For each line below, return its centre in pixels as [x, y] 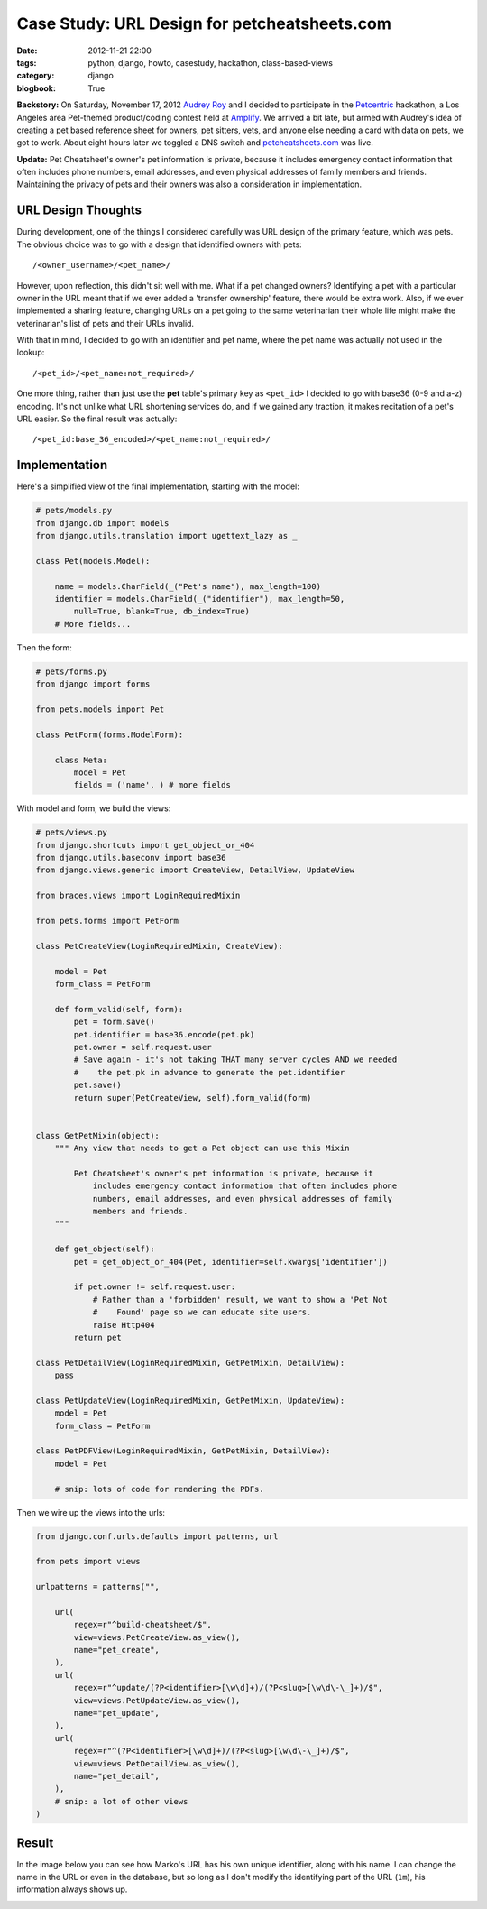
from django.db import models [102, 523]
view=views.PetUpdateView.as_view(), [157, 1700]
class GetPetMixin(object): [97, 1135]
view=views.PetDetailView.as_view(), [157, 1763]
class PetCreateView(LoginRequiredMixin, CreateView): [159, 946]
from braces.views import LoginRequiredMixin [138, 896]
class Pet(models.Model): [93, 561]
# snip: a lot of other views [121, 1801]
